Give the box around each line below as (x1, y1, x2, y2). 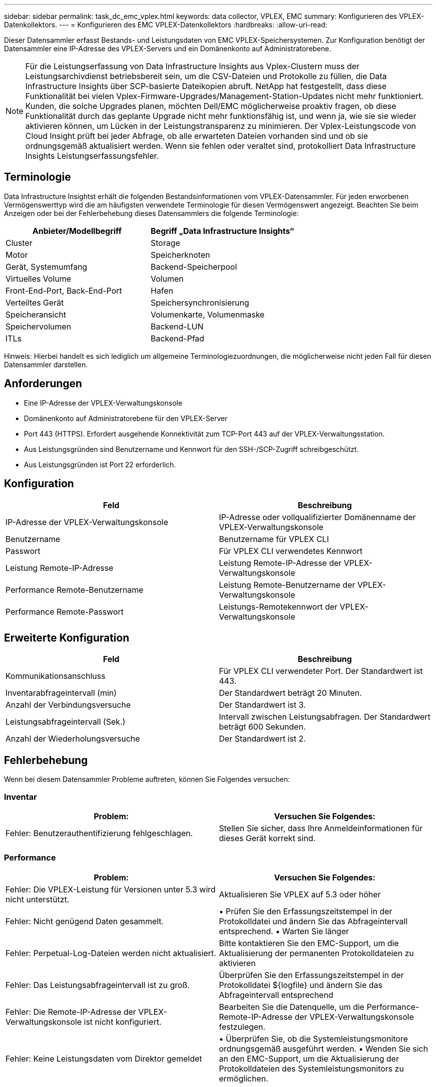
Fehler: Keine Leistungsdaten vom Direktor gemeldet (5, 1053, 202, 1064)
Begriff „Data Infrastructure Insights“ (150, 225, 294, 236)
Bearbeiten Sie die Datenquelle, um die (219, 1001, 365, 1012)
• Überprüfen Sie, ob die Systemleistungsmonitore (219, 1033, 408, 1044)
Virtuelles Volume (5, 273, 71, 284)
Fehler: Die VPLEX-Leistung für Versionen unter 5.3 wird (5, 884, 216, 894)
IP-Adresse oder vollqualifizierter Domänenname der (219, 512, 416, 522)
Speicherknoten (150, 249, 210, 260)
